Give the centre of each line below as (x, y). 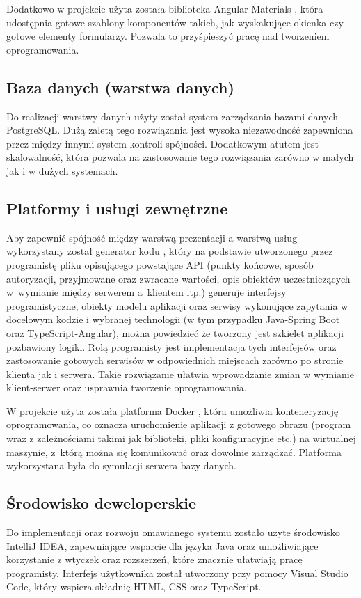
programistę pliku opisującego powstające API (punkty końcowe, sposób (160, 264)
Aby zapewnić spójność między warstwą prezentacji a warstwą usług (152, 237)
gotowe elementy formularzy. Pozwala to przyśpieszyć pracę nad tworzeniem (168, 36)
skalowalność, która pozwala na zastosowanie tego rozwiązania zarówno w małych (180, 157)
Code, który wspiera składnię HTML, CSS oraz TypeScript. (134, 587)
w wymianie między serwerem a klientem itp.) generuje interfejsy (146, 292)
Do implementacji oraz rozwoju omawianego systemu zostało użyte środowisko (173, 532)
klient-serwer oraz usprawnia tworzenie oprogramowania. (127, 387)
